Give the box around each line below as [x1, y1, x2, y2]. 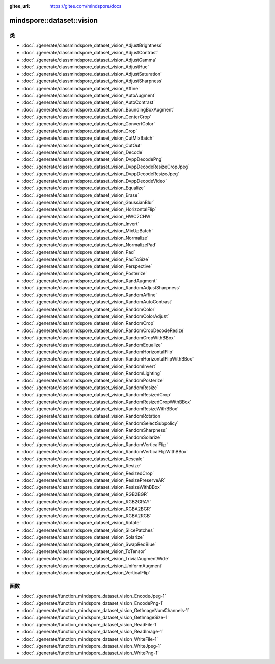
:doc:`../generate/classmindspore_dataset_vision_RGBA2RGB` [22, 512, 151, 519]
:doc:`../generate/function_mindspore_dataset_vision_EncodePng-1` [22, 600, 164, 606]
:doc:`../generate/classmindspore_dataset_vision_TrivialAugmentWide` [22, 556, 170, 562]
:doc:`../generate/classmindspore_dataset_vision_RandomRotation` [22, 413, 162, 419]
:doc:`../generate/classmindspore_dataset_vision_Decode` [22, 149, 144, 155]
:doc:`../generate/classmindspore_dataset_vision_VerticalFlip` [22, 570, 150, 576]
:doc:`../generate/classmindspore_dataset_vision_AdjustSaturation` [22, 71, 162, 77]
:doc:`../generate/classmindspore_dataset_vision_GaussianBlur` [22, 199, 155, 205]
